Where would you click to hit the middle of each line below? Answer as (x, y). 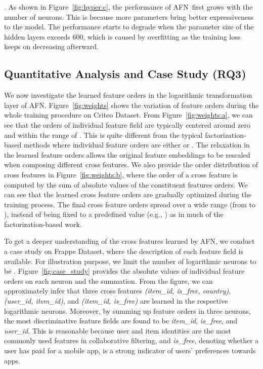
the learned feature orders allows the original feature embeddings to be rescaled (127, 154)
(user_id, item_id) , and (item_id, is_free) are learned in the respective (116, 301)
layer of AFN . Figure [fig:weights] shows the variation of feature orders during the (131, 105)
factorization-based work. (43, 224)
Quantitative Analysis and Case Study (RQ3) (125, 74)
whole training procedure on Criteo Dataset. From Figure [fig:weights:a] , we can (128, 115)
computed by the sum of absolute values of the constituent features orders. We (126, 184)
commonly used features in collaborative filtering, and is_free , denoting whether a (131, 340)
